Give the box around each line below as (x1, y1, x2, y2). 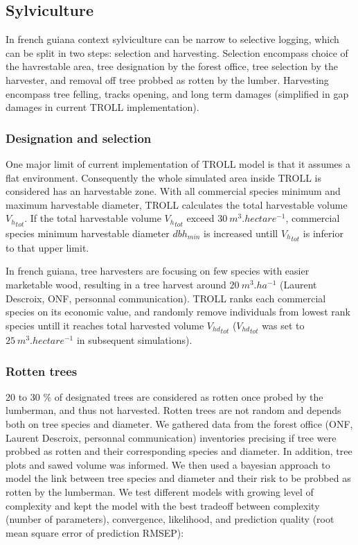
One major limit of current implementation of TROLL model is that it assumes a (6, 156, 350, 171)
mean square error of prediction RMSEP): (6, 525, 184, 539)
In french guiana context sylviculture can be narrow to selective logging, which (6, 32, 339, 46)
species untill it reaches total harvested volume (6, 318, 204, 332)
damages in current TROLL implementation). (6, 100, 199, 114)
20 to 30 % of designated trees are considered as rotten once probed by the (6, 389, 323, 404)
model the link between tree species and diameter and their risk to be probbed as (6, 471, 351, 485)
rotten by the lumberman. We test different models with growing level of (6, 485, 314, 499)
